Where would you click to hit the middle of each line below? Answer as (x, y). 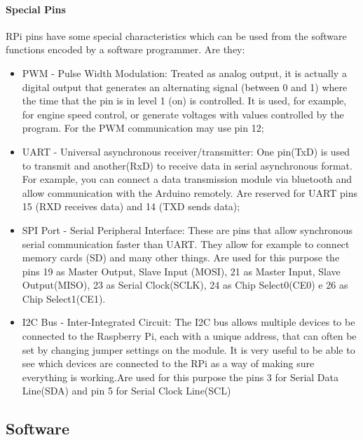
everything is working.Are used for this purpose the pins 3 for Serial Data (180, 377)
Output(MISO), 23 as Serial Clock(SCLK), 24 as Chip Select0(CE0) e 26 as (185, 285)
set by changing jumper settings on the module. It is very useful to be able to (189, 349)
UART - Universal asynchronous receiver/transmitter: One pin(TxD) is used (186, 151)
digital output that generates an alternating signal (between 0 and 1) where (185, 87)
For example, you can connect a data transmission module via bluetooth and (187, 179)
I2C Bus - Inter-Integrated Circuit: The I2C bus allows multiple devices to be (189, 322)
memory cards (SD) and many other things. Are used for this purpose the (181, 257)
